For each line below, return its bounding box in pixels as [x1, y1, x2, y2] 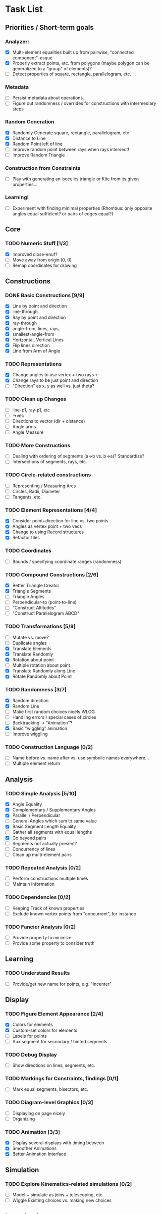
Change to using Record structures [12, 529, 84, 535]
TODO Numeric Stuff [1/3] [5, 240, 68, 247]
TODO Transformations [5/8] [5, 623, 76, 630]
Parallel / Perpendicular [12, 812, 60, 818]
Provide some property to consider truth [12, 940, 95, 946]
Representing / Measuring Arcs [12, 483, 76, 489]
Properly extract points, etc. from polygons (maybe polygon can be [12, 60, 150, 66]
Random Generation [5, 118, 54, 125]
